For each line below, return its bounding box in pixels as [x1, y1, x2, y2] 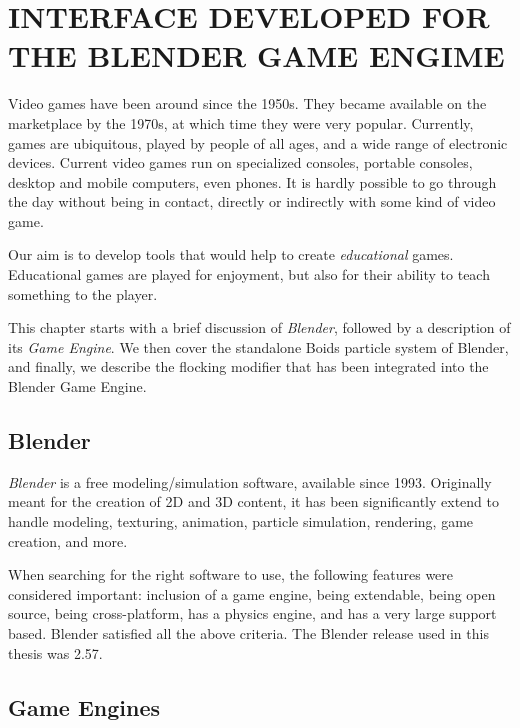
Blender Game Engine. [8, 376, 147, 397]
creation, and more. [8, 530, 128, 551]
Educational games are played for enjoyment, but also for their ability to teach [8, 264, 490, 285]
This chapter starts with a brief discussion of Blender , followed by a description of [8, 317, 511, 338]
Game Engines [8, 691, 161, 722]
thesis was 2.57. [8, 642, 103, 663]
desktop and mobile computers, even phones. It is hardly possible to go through [8, 171, 497, 192]
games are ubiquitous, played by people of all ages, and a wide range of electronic [8, 132, 508, 153]
